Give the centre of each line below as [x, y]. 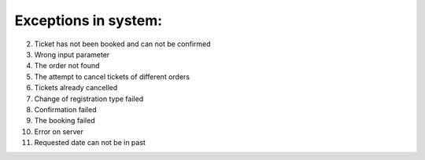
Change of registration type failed [89, 99]
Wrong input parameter [72, 54]
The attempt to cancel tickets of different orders [112, 76]
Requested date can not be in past [90, 143]
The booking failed [65, 121]
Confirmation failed [65, 109]
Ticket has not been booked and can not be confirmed [123, 44]
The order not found [67, 66]
